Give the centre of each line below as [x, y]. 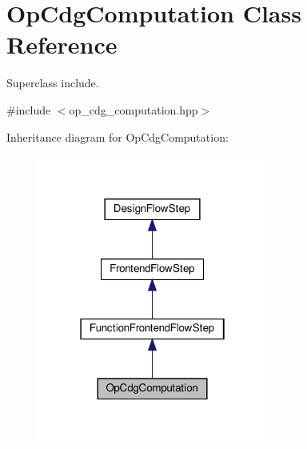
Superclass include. [53, 83]
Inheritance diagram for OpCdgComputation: [118, 136]
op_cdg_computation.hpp [134, 109]
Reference [62, 44]
